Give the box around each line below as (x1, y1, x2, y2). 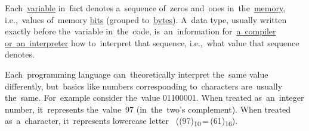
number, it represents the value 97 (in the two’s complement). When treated (5, 103, 291, 115)
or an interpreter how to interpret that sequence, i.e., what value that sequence (5, 36, 299, 49)
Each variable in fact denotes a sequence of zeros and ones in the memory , (5, 2, 286, 14)
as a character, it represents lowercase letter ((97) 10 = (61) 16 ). (5, 114, 238, 129)
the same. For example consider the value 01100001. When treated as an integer (5, 91, 304, 104)
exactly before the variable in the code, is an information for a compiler (5, 25, 276, 37)
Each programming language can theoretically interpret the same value (5, 68, 268, 80)
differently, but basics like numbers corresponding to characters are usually (5, 79, 283, 92)
